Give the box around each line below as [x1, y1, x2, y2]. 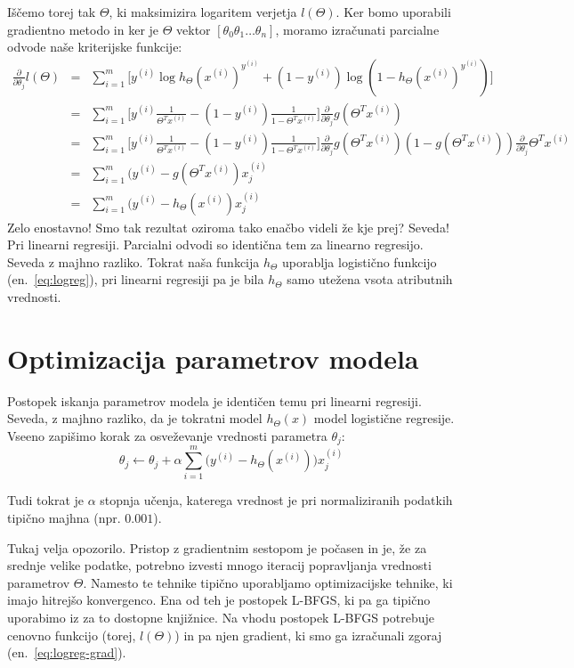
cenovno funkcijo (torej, [7, 625, 136, 644]
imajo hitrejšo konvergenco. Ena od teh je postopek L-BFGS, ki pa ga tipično [7, 591, 431, 609]
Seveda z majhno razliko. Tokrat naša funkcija [7, 252, 260, 271]
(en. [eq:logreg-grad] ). [7, 643, 126, 662]
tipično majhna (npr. [7, 509, 121, 527]
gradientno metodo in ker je [7, 20, 159, 38]
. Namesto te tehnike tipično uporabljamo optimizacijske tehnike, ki [83, 573, 453, 591]
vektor [176, 20, 211, 38]
